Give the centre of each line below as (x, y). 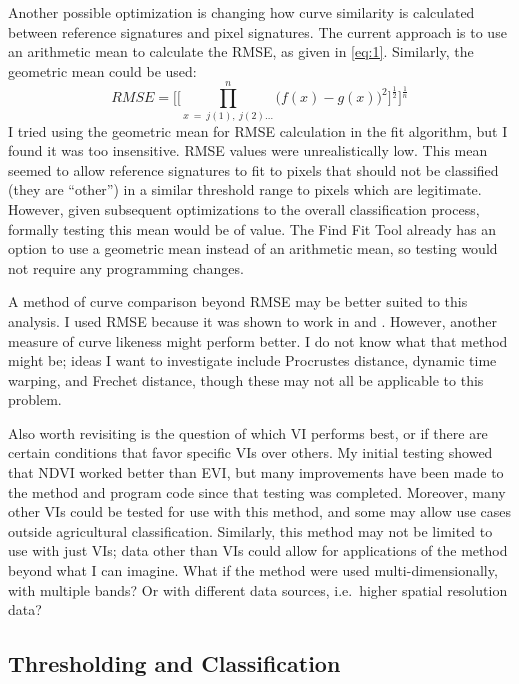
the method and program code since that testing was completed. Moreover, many (257, 491)
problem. (35, 399)
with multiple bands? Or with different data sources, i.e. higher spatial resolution (258, 589)
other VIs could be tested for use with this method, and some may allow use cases (260, 511)
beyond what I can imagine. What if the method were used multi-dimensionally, (253, 570)
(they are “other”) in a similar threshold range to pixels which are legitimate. (245, 189)
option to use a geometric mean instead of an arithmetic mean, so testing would (253, 248)
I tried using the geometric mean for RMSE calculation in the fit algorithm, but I (258, 130)
